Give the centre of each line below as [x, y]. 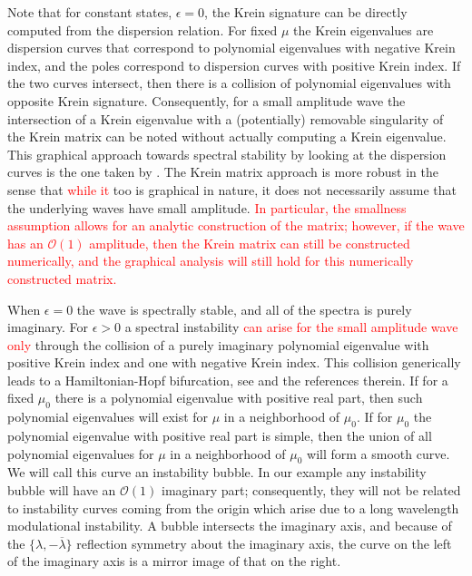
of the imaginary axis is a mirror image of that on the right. [174, 561]
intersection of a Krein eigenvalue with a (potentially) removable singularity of [226, 118]
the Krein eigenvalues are [364, 29]
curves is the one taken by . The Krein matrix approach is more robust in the [223, 172]
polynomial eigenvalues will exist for [108, 417]
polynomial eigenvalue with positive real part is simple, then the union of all [220, 436]
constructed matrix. [62, 278]
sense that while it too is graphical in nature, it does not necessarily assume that [232, 189]
